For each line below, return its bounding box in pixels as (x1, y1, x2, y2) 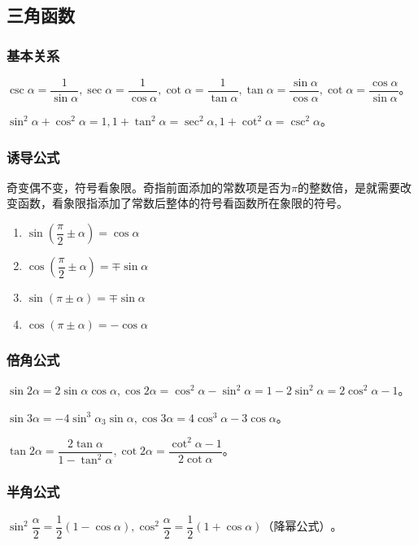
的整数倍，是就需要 (297, 178, 400, 195)
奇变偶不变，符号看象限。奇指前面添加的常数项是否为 (7, 178, 291, 195)
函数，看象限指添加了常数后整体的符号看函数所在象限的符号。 (17, 194, 348, 211)
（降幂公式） (262, 521, 331, 534)
